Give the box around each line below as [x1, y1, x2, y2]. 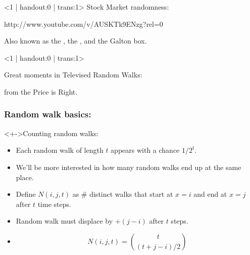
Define [16, 189, 36, 199]
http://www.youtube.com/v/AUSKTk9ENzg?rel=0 [4, 18, 163, 29]
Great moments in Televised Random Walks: [4, 69, 142, 80]
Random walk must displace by [16, 216, 113, 226]
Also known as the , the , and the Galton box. [4, 35, 147, 46]
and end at [193, 189, 227, 199]
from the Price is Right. [4, 86, 78, 97]
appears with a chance [111, 145, 180, 155]
